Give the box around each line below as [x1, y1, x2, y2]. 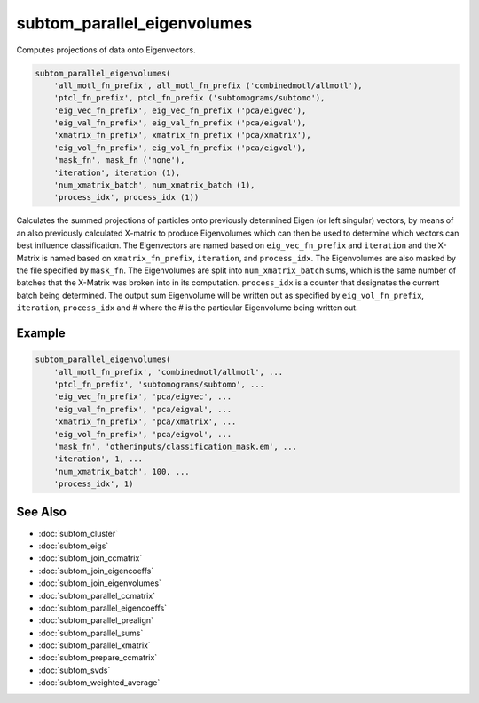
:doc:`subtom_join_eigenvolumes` [38, 578, 161, 588]
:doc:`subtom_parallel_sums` [38, 627, 144, 638]
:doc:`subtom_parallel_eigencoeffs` [38, 603, 168, 613]
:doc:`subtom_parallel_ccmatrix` [38, 590, 155, 601]
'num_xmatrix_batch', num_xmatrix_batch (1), [53, 180, 255, 190]
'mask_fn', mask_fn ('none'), [53, 156, 185, 165]
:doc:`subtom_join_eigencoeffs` [38, 565, 154, 576]
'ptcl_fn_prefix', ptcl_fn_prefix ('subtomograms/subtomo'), [53, 93, 326, 103]
